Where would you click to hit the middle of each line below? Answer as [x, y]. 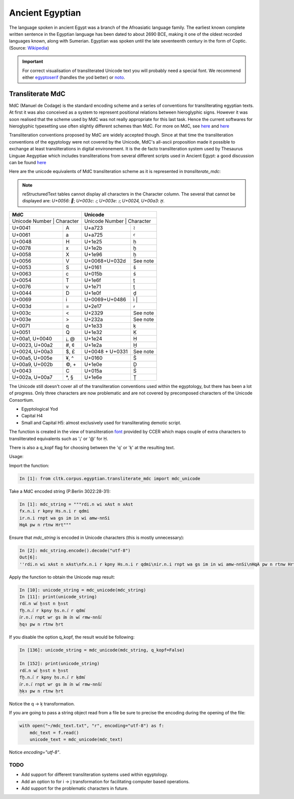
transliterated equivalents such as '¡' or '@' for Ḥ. [59, 438]
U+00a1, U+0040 [32, 339]
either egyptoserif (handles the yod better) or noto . [74, 77]
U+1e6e [93, 377]
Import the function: [29, 465]
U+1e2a [93, 345]
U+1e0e [93, 364]
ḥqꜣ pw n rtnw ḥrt [41, 624]
